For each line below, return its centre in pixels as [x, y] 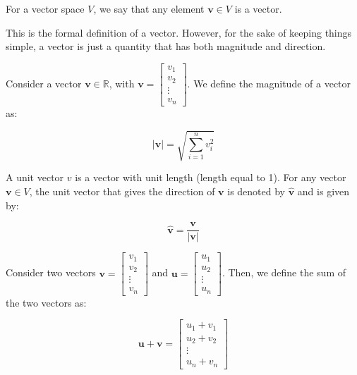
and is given [323, 191]
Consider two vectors [51, 272]
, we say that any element [149, 8]
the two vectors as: [46, 302]
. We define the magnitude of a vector [269, 84]
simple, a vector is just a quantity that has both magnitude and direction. [166, 46]
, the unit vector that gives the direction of [122, 191]
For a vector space [45, 8]
